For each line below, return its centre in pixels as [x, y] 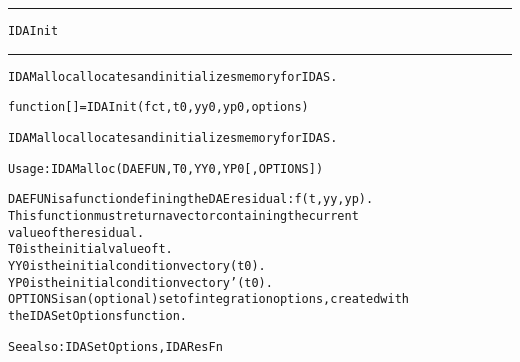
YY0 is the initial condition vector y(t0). [137, 265]
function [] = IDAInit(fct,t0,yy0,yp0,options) [158, 107]
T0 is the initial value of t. [90, 249]
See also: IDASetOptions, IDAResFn [115, 346]
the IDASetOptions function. [97, 315]
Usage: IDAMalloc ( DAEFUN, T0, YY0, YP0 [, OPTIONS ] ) [166, 168]
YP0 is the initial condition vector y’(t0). [140, 282]
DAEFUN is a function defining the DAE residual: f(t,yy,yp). [191, 199]
